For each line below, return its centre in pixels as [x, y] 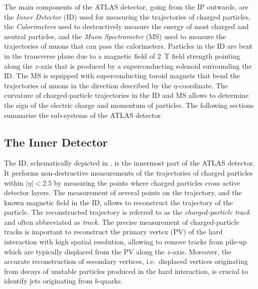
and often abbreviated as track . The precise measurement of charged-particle [122, 222]
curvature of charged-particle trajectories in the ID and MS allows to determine [126, 95]
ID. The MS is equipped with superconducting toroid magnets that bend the [122, 76]
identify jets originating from [48, 281]
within [14, 182]
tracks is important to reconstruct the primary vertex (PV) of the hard [113, 232]
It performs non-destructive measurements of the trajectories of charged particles [128, 172]
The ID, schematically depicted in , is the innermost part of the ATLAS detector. [130, 163]
